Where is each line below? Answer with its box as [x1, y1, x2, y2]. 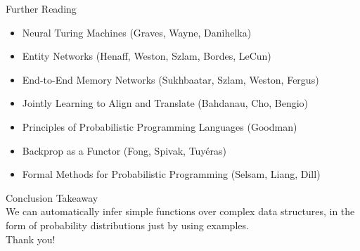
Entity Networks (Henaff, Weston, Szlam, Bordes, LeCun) [22, 49, 271, 63]
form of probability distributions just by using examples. [6, 217, 249, 232]
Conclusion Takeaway [6, 190, 98, 205]
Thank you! [6, 231, 56, 246]
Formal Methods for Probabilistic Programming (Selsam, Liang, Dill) [22, 167, 321, 181]
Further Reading [6, 1, 77, 15]
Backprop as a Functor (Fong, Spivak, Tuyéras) [22, 143, 227, 157]
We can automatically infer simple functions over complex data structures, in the [6, 204, 355, 219]
